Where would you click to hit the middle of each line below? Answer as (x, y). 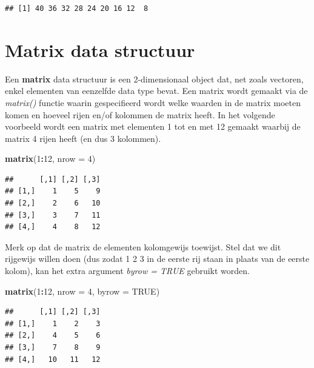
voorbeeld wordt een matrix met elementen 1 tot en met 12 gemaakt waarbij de (153, 126)
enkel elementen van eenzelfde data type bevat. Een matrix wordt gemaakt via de (156, 91)
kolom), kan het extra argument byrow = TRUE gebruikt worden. (127, 271)
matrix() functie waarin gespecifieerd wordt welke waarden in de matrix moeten (153, 102)
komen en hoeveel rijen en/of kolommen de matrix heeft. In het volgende (140, 114)
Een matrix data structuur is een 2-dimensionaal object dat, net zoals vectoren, (154, 79)
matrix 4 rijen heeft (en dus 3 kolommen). (83, 138)
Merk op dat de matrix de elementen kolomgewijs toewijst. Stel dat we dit (143, 246)
